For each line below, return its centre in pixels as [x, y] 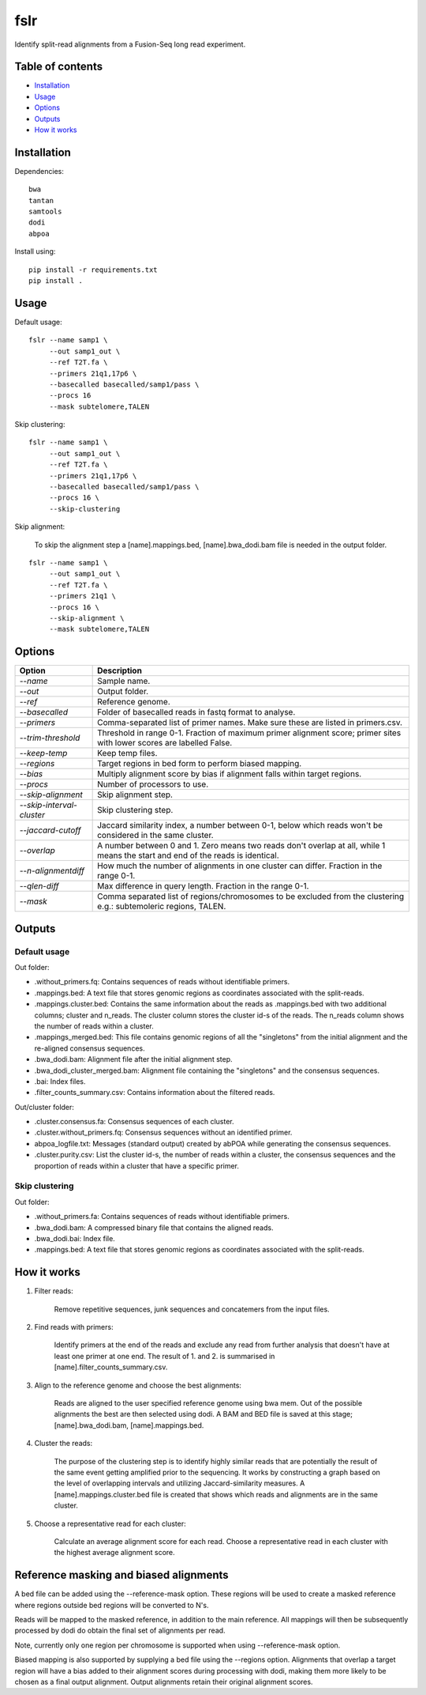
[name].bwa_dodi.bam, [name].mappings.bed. [129, 1425]
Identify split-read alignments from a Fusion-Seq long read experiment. [130, 44]
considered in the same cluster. [155, 836]
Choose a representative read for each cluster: [110, 1523]
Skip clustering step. [135, 810]
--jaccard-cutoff [50, 830]
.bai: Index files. [60, 1081]
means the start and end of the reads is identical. [188, 855]
